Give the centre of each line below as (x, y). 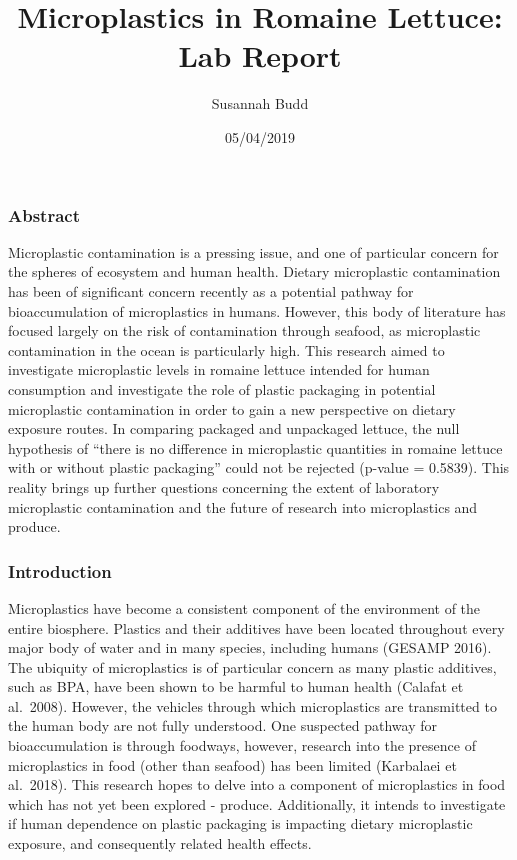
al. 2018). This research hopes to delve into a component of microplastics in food (257, 784)
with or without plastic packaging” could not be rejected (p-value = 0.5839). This (259, 467)
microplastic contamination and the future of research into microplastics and (243, 506)
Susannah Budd (260, 103)
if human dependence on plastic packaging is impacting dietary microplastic (240, 823)
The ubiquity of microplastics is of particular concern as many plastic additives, (252, 666)
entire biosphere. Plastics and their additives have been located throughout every (256, 627)
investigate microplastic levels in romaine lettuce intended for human (219, 369)
